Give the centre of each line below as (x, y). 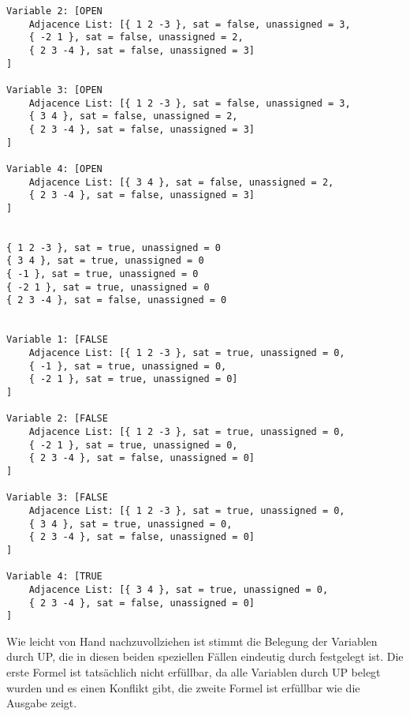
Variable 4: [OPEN (54, 169)
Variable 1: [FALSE (57, 340)
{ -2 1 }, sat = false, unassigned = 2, (136, 37)
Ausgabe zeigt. (42, 703)
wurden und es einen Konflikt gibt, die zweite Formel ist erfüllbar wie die (183, 687)
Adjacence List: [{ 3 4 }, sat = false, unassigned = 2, (181, 182)
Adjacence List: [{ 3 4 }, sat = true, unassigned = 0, (179, 589)
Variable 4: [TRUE (54, 577)
